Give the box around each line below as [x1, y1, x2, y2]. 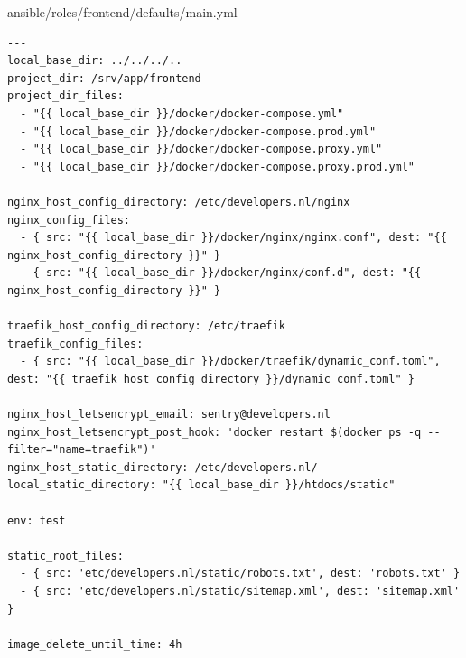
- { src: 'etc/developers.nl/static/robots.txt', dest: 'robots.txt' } [20, 567, 461, 580]
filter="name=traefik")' [7, 443, 156, 457]
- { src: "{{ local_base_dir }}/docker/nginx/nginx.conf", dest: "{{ [20, 231, 447, 245]
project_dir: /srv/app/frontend [7, 71, 201, 85]
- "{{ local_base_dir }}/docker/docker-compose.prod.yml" [20, 125, 377, 138]
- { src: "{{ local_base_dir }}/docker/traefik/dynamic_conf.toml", [20, 355, 441, 368]
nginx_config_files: [7, 213, 131, 227]
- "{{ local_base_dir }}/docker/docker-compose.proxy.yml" [20, 143, 383, 156]
